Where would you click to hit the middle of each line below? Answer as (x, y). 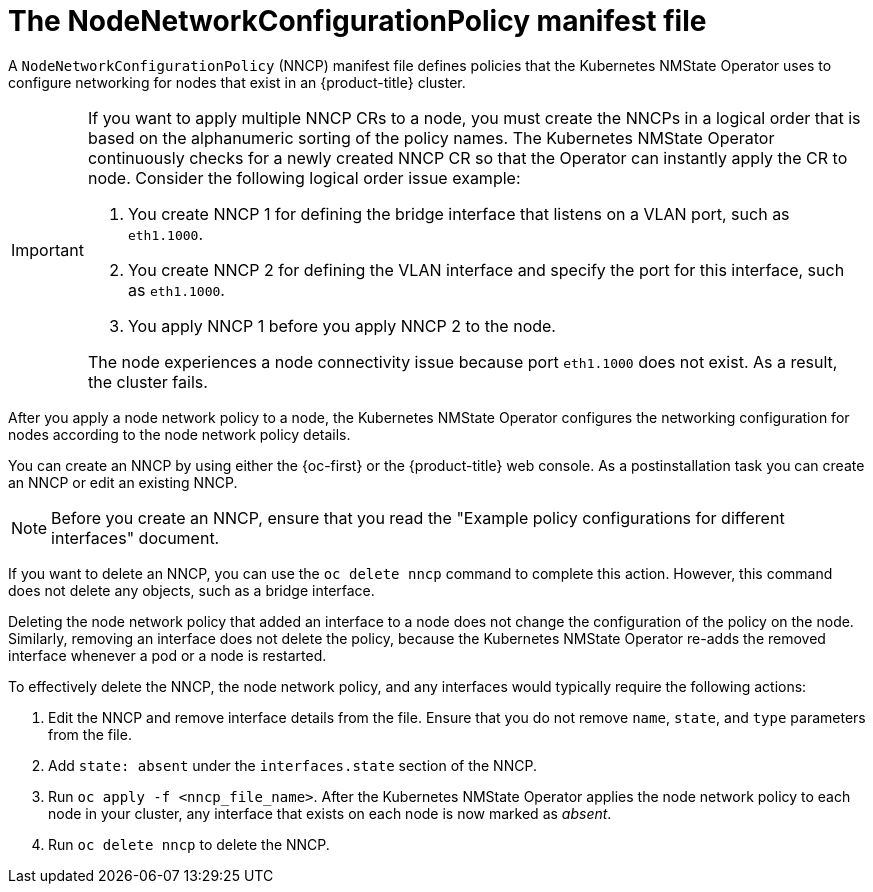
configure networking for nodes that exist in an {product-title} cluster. (237, 82)
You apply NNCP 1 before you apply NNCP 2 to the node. (341, 325)
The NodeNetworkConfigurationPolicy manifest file (357, 21)
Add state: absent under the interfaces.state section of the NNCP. (292, 765)
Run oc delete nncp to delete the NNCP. (189, 844)
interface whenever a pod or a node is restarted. (167, 655)
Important (47, 249)
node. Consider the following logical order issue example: (304, 177)
